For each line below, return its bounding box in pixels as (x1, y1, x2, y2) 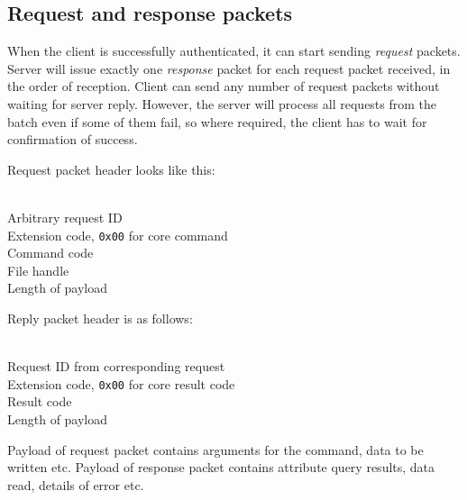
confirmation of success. (7, 130, 138, 149)
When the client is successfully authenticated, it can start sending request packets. (7, 41, 461, 60)
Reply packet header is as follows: (7, 308, 193, 327)
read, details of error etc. (7, 475, 144, 494)
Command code (7, 243, 94, 262)
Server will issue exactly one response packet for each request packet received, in (7, 59, 451, 77)
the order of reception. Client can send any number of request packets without (7, 77, 440, 95)
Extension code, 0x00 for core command (7, 225, 228, 244)
